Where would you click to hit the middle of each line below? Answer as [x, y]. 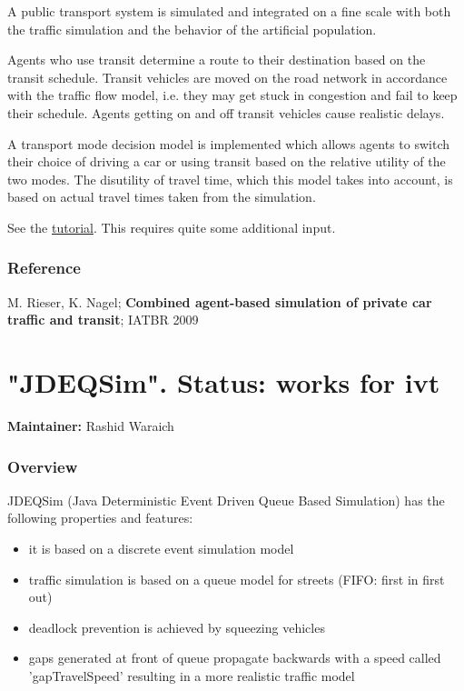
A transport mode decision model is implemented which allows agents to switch [228, 143]
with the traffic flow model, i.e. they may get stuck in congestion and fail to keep [232, 95]
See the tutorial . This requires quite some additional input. [172, 227]
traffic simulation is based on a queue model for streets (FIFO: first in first [237, 579]
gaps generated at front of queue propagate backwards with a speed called [235, 658]
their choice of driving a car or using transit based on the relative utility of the [227, 161]
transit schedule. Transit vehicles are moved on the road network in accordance [227, 77]
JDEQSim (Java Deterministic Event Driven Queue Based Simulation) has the [226, 500]
